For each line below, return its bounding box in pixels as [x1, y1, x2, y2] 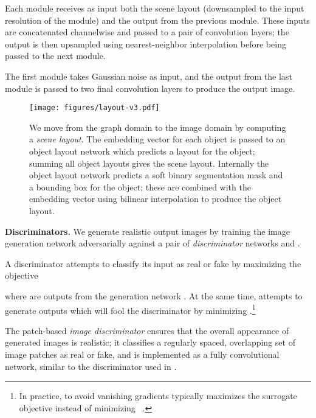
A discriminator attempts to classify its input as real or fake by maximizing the [5, 257, 301, 270]
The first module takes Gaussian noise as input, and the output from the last [5, 69, 292, 82]
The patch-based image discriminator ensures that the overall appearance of [5, 324, 289, 336]
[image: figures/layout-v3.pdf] [29, 103, 160, 113]
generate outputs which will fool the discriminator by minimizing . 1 [5, 302, 256, 316]
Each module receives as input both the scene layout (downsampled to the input [5, 2, 304, 14]
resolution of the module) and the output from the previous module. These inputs [5, 13, 310, 26]
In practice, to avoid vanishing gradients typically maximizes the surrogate [19, 389, 297, 402]
